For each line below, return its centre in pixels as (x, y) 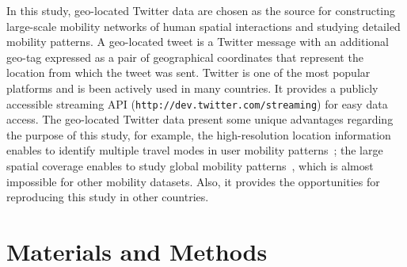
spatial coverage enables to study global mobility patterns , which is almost (190, 166)
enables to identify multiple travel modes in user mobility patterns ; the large (195, 150)
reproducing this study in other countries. (108, 197)
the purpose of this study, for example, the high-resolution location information (199, 134)
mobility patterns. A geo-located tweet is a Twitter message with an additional (198, 42)
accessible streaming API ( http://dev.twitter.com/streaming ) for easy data (197, 103)
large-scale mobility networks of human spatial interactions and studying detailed (203, 26)
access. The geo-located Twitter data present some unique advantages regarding (200, 119)
